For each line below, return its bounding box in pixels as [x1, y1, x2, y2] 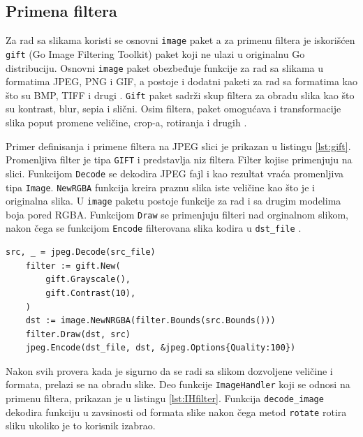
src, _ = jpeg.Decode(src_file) [6, 247, 156, 258]
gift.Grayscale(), [45, 274, 131, 285]
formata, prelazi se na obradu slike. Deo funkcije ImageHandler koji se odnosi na [6, 377, 350, 392]
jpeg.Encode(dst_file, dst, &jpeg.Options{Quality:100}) [25, 343, 296, 353]
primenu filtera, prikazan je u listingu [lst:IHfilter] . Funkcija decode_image [6, 391, 324, 406]
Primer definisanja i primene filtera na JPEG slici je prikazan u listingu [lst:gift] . [6, 138, 351, 153]
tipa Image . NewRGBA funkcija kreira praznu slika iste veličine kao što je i [6, 179, 315, 194]
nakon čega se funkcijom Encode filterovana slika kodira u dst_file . [6, 221, 302, 235]
